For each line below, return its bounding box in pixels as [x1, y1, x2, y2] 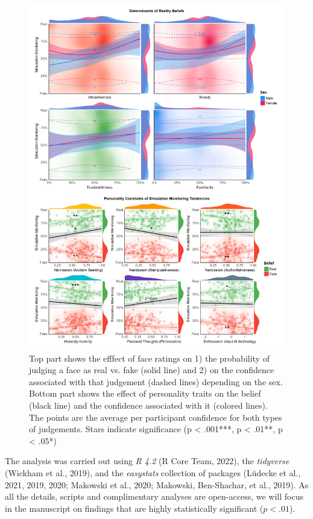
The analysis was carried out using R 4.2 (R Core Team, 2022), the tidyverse [5, 455, 289, 467]
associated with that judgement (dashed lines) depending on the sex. [29, 375, 283, 388]
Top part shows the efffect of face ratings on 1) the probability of [29, 351, 270, 364]
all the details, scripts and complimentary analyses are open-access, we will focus [5, 490, 303, 503]
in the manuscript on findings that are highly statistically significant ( [5, 502, 264, 514]
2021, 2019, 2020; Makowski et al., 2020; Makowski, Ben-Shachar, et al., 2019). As [5, 478, 309, 491]
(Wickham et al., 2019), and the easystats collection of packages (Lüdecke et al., [5, 466, 301, 479]
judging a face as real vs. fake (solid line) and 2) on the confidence [29, 363, 274, 376]
